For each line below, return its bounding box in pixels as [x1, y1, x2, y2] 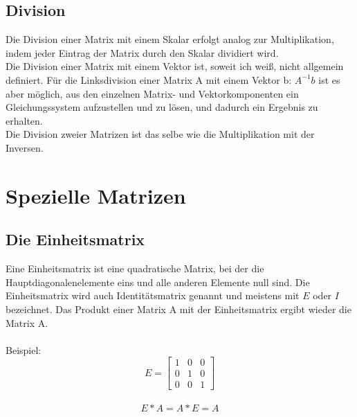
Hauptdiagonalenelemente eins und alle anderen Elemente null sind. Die [6, 274, 310, 289]
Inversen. [6, 140, 44, 154]
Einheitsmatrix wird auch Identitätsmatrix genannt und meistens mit [6, 288, 300, 303]
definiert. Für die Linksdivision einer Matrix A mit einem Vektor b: [6, 72, 292, 87]
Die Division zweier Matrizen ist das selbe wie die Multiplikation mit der [6, 127, 315, 141]
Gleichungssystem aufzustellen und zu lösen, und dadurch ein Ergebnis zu [6, 100, 318, 114]
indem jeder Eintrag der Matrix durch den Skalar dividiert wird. [6, 45, 279, 60]
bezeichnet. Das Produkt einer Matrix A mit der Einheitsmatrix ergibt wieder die [6, 301, 351, 316]
